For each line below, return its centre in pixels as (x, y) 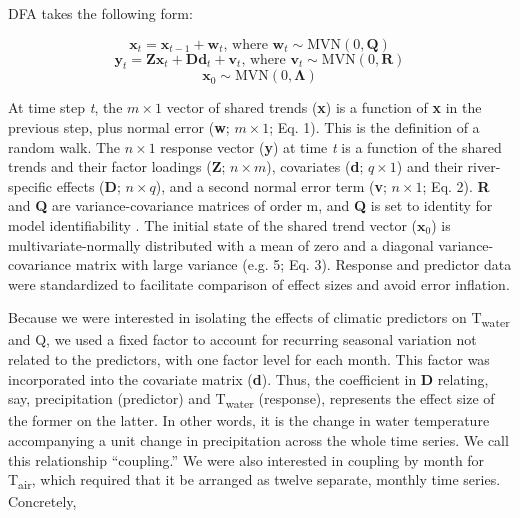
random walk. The (64, 146)
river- (484, 166)
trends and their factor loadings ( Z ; (117, 166)
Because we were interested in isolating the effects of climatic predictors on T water (259, 319)
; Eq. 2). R (456, 185)
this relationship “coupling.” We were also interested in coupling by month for (246, 459)
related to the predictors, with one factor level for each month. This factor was (249, 359)
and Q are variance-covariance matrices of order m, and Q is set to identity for (250, 205)
